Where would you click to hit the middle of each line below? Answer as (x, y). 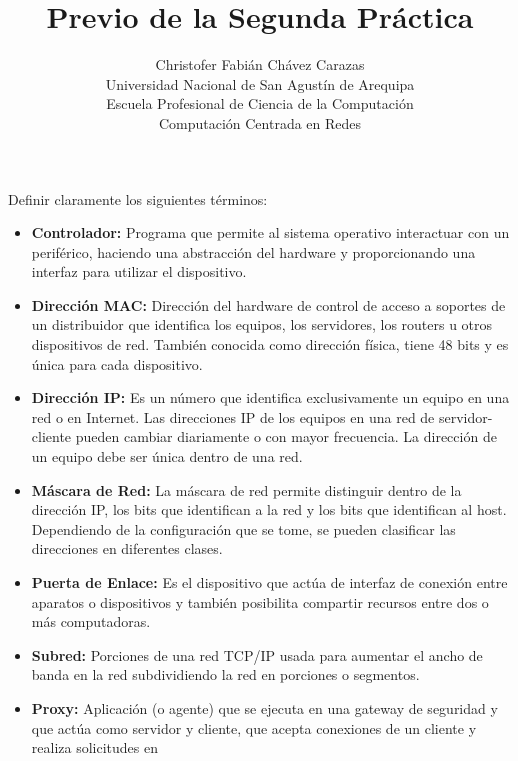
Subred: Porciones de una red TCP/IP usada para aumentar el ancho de (257, 654)
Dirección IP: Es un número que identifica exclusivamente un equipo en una (270, 397)
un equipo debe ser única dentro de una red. (167, 456)
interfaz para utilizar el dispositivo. (139, 271)
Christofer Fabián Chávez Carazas (260, 64)
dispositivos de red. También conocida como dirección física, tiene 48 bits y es (270, 344)
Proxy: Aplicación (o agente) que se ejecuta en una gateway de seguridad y (264, 707)
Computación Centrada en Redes (260, 122)
